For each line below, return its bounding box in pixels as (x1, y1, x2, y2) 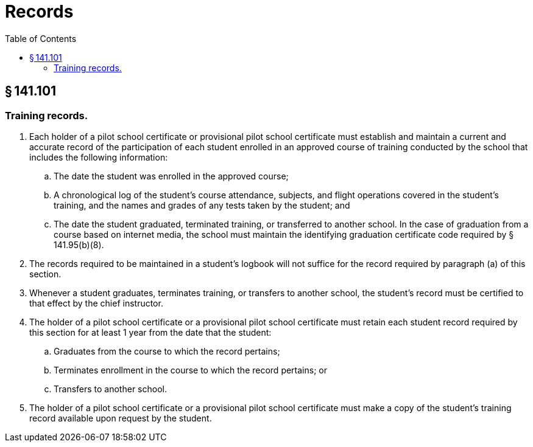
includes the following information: (29, 151, 168, 162)
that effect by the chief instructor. (29, 297, 163, 308)
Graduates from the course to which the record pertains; (54, 345, 280, 356)
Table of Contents (5, 33, 77, 44)
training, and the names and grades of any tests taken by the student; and (54, 199, 350, 210)
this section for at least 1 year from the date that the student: (29, 327, 272, 338)
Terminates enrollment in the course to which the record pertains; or (54, 364, 327, 375)
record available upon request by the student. (29, 412, 212, 423)
